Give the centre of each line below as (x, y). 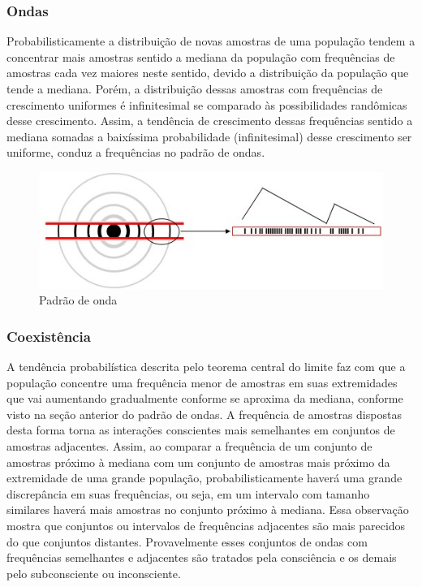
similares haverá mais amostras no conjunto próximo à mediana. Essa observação (208, 509)
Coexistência (49, 336)
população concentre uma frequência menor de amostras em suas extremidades (202, 382)
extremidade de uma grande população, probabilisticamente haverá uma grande (205, 478)
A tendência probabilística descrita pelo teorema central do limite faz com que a (206, 366)
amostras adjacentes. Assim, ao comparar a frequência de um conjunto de (189, 445)
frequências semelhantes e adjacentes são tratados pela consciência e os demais (202, 557)
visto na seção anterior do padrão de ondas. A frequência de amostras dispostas (204, 414)
